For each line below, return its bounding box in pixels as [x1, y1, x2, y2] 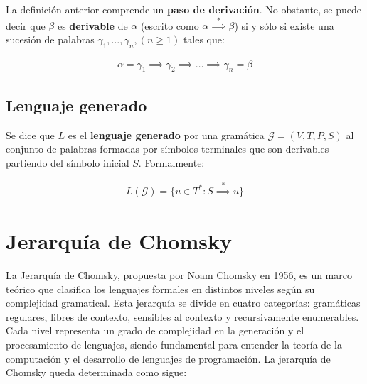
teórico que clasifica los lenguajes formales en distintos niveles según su [6, 281, 315, 296]
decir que [6, 18, 46, 33]
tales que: [183, 31, 225, 46]
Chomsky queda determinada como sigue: [6, 365, 187, 380]
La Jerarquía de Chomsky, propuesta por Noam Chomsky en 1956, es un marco [6, 268, 352, 282]
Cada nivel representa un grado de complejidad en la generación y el [6, 323, 304, 338]
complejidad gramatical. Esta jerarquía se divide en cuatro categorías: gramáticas [6, 295, 361, 310]
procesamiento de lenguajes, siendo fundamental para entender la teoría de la [6, 337, 342, 352]
